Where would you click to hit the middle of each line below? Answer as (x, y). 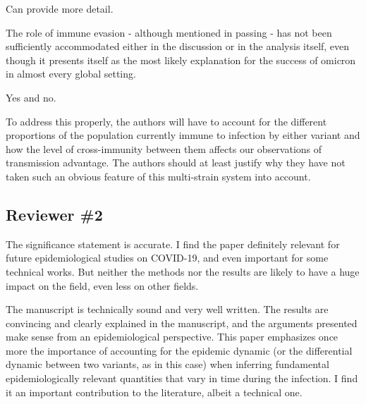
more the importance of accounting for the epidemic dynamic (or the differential (179, 350)
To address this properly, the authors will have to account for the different (166, 121)
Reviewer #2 (54, 214)
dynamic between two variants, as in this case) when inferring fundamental (167, 364)
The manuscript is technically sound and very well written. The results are (167, 309)
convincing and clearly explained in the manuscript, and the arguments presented (182, 323)
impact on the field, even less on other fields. (102, 285)
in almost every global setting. (71, 74)
